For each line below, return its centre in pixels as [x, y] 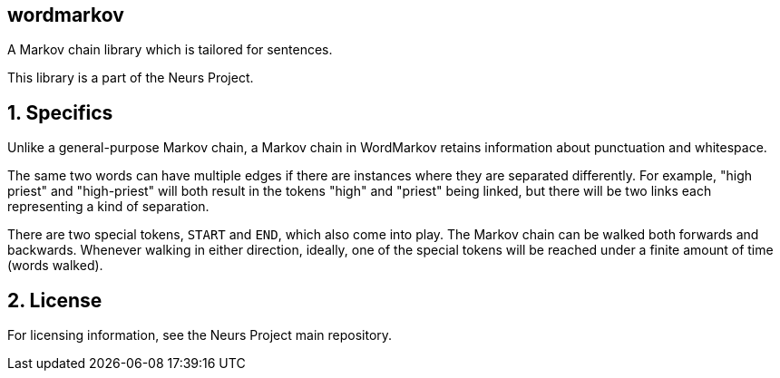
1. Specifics [60, 112]
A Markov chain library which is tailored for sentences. [170, 50]
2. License [55, 300]
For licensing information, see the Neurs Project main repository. [200, 335]
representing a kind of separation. [108, 207]
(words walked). [55, 266]
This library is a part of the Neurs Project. [131, 78]
